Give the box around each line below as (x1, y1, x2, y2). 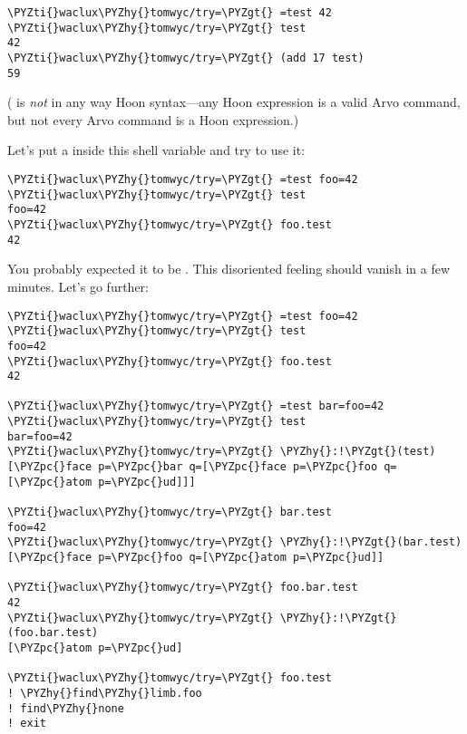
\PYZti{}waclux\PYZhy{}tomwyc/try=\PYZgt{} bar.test (7, 506, 332, 519)
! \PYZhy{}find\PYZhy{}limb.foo (7, 686, 202, 700)
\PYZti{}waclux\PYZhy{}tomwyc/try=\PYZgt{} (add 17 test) (7, 51, 365, 64)
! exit (7, 717, 46, 730)
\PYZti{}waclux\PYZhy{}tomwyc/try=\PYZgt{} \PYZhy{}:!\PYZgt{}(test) (7, 445, 436, 459)
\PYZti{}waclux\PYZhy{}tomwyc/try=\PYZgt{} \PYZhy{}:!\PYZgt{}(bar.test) (7, 536, 462, 549)
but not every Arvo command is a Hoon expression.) (7, 110, 299, 129)
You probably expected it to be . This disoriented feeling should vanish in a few (7, 259, 451, 278)
